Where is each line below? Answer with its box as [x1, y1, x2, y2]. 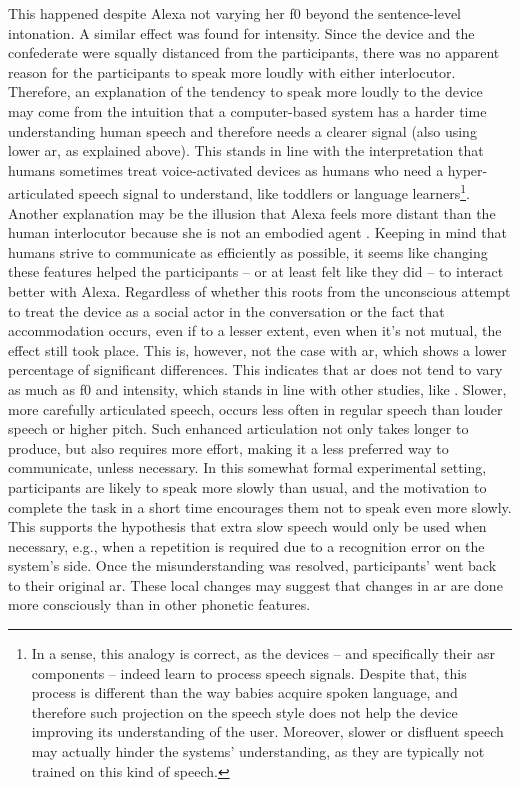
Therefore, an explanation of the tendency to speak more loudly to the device [8, 81, 483, 102]
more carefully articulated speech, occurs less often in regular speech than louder [8, 398, 503, 419]
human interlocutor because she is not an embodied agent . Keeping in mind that [8, 222, 507, 243]
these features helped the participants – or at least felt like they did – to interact [8, 261, 504, 282]
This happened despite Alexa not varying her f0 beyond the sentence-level [8, 3, 461, 23]
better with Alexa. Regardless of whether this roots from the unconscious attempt [8, 280, 511, 301]
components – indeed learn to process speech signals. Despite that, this [31, 662, 467, 683]
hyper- [447, 159, 488, 180]
